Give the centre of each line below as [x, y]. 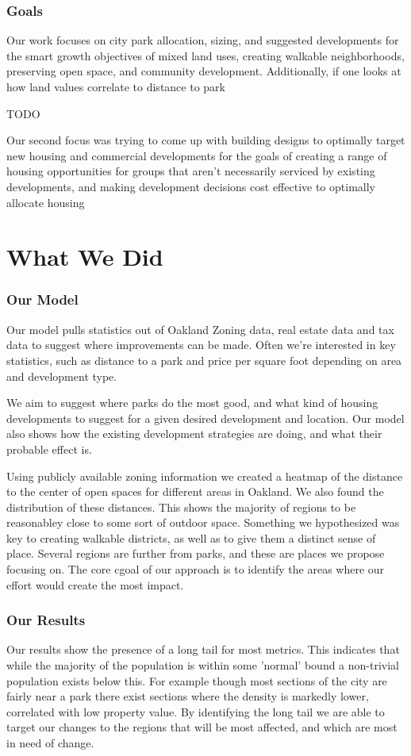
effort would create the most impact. [95, 584]
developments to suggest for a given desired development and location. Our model [205, 418]
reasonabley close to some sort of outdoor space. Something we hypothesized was [203, 522]
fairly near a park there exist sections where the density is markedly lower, [188, 696]
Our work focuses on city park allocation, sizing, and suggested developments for [203, 40]
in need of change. [50, 743]
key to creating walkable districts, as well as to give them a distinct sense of [191, 537]
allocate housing [46, 202]
